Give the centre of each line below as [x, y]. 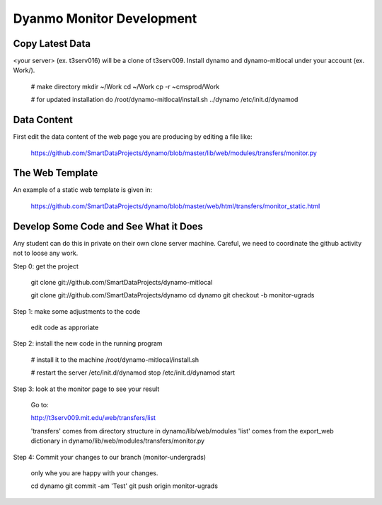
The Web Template [56, 173]
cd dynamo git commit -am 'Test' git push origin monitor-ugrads [125, 486]
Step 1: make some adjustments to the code [77, 311]
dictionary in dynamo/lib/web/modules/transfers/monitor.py [118, 441]
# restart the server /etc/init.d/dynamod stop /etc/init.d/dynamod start [133, 373]
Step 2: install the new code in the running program [88, 344]
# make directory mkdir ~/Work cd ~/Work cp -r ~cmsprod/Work [125, 86]
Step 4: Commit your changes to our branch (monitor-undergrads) [110, 457]
